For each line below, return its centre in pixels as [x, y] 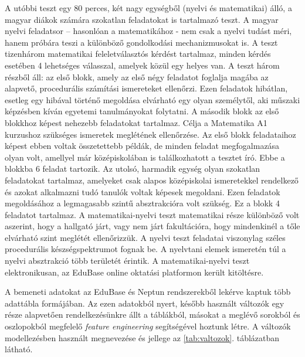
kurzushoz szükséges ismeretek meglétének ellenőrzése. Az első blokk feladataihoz [150, 134]
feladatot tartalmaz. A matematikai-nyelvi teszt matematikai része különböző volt [152, 214]
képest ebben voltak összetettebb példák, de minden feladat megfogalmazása [142, 146]
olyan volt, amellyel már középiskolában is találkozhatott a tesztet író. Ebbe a [145, 157]
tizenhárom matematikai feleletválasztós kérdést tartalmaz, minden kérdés [138, 54]
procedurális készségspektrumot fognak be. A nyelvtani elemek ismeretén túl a [145, 249]
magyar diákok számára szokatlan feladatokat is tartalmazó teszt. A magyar [142, 19]
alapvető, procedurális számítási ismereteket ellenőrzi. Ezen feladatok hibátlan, [146, 88]
